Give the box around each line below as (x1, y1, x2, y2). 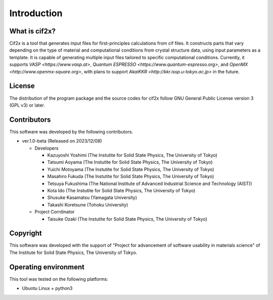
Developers (34, 145, 59, 151)
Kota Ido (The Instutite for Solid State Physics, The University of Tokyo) (47, 187, 196, 193)
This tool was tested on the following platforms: (9, 276, 109, 282)
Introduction (9, 8, 63, 19)
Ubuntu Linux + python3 (22, 285, 73, 291)
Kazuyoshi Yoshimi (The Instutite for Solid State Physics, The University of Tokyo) (47, 152, 217, 158)
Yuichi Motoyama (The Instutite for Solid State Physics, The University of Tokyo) (47, 166, 214, 172)
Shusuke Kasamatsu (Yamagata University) (47, 195, 138, 201)
